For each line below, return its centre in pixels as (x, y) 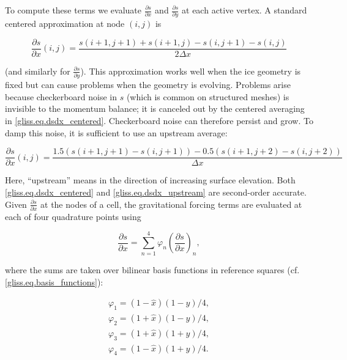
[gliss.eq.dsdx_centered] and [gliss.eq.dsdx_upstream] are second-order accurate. (156, 192)
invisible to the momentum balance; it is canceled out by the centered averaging (155, 108)
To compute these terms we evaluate (73, 10)
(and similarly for (38, 71)
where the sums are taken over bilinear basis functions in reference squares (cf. (152, 270)
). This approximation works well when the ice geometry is (191, 71)
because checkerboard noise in (61, 96)
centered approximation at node (65, 24)
